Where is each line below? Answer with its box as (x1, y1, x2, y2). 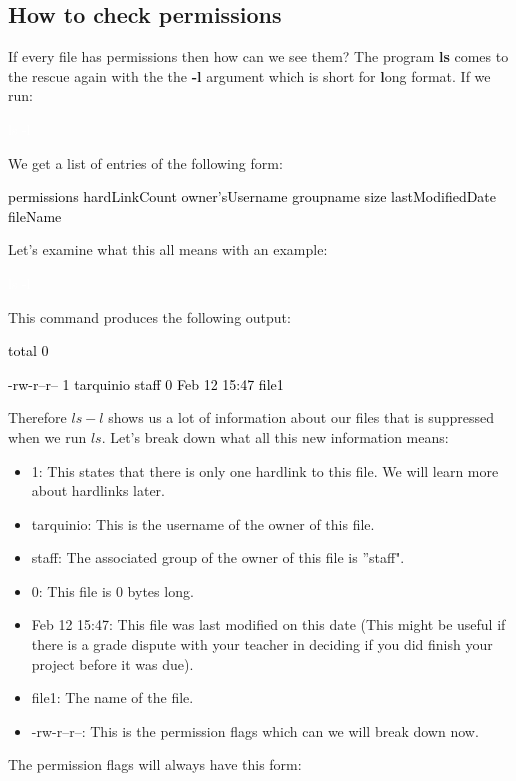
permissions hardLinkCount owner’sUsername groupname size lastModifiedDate (8, 186, 497, 207)
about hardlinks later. (31, 480, 165, 501)
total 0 (8, 340, 49, 361)
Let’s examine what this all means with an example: (8, 239, 328, 260)
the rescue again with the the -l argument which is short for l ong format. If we (8, 65, 491, 86)
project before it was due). (31, 653, 194, 674)
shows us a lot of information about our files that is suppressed (108, 407, 494, 428)
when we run (8, 426, 87, 447)
